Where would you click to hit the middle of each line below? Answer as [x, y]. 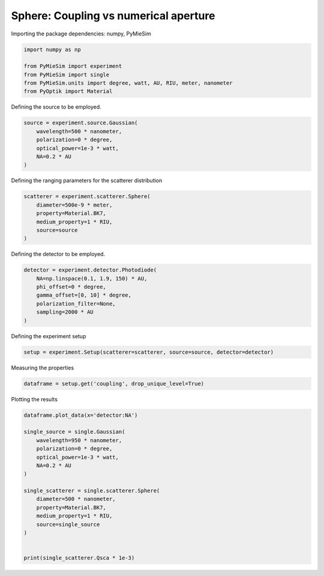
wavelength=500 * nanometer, [79, 131]
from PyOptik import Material [68, 91]
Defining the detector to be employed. [58, 254]
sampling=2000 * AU [65, 312]
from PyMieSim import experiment [73, 66]
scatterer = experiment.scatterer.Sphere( [87, 196]
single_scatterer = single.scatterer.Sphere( [92, 491]
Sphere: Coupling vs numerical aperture [113, 16]
